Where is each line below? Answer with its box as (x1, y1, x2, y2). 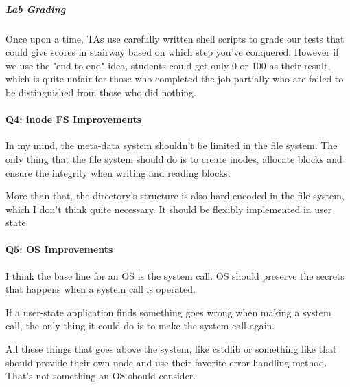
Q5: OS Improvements (5, 242, 113, 256)
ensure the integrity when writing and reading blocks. (5, 165, 231, 179)
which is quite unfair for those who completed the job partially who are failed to (5, 71, 344, 86)
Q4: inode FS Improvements (5, 112, 142, 126)
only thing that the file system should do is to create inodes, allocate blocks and (5, 151, 342, 166)
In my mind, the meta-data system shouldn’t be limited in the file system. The (5, 138, 338, 153)
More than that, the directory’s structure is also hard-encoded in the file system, (5, 188, 345, 203)
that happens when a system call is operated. (5, 282, 196, 296)
